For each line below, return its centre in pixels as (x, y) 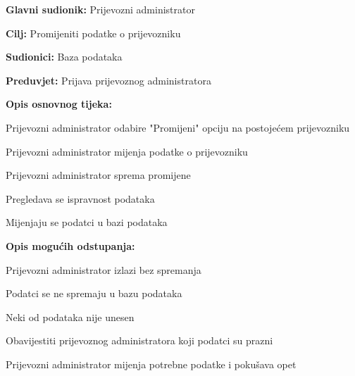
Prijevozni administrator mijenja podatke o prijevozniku (127, 151)
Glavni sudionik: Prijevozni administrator (100, 9)
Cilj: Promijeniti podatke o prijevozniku (93, 33)
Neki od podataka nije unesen (70, 317)
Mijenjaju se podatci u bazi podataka (87, 222)
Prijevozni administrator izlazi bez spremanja (104, 269)
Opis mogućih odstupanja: (70, 245)
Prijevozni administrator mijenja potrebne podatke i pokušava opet (151, 364)
